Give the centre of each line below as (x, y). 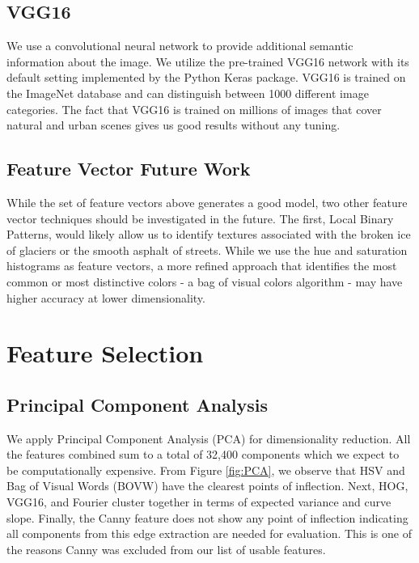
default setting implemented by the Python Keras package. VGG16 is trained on (206, 77)
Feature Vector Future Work (129, 169)
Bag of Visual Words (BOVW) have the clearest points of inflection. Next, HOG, (207, 486)
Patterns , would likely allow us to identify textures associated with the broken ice (209, 234)
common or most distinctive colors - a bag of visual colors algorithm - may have (205, 281)
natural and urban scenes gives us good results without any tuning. (174, 125)
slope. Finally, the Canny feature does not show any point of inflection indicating (207, 517)
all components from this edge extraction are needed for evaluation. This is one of (209, 533)
